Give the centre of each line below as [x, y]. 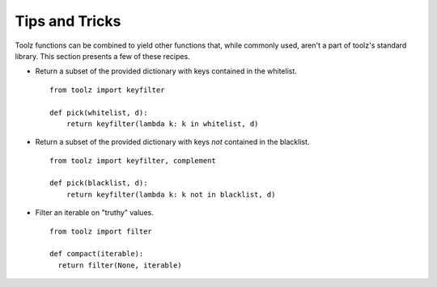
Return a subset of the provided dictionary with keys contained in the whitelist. [166, 71]
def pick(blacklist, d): [99, 183]
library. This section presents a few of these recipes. [102, 56]
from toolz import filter [101, 231]
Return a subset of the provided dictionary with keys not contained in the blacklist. [172, 142]
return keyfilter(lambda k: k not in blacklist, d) [171, 194]
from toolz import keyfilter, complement [133, 160]
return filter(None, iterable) [120, 265]
